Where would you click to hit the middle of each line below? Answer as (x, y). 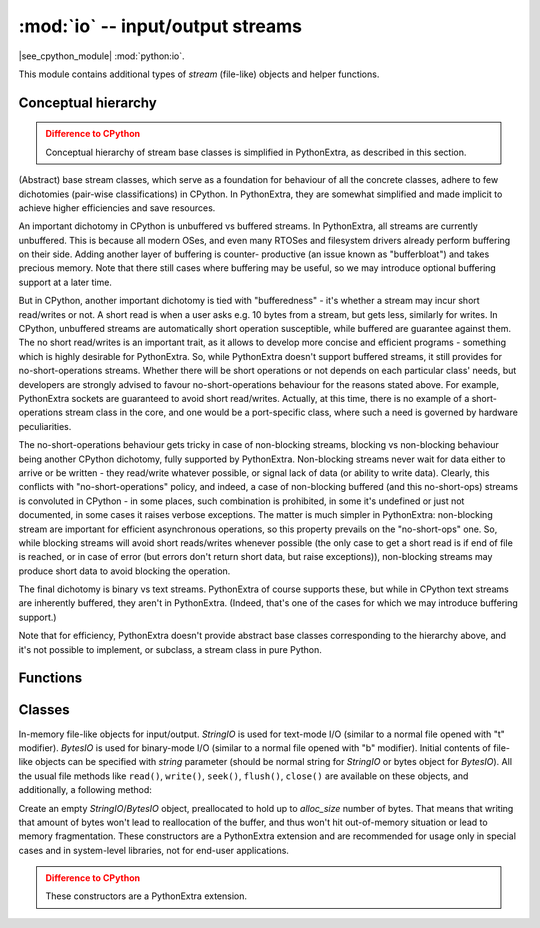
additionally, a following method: (85, 790)
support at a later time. (65, 282)
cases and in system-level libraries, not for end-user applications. (154, 850)
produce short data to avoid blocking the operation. (124, 571)
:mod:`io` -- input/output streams (160, 26)
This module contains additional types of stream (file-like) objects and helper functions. (199, 74)
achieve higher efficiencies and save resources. (117, 207)
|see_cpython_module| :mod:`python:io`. (101, 56)
